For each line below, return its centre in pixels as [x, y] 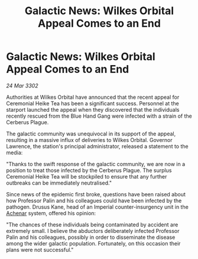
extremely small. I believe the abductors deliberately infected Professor [93, 231]
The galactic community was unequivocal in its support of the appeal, [91, 134]
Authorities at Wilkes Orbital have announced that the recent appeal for [93, 97]
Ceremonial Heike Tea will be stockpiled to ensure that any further [87, 176]
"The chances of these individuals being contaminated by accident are [92, 224]
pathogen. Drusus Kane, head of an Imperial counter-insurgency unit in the [98, 207]
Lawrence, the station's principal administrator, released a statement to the [97, 146]
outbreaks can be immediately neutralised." [59, 183]
